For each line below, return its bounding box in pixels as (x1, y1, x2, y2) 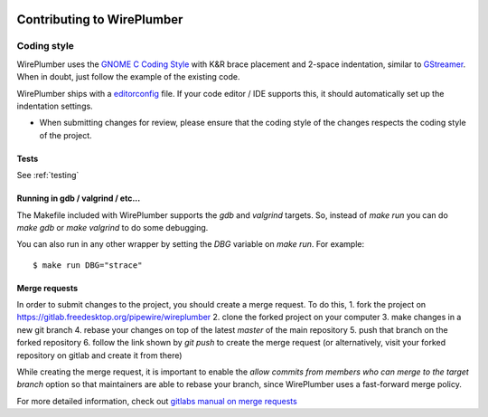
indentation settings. (16, 100, 94, 111)
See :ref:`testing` (16, 170, 80, 181)
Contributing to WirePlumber (16, 12, 183, 27)
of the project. (39, 129, 92, 140)
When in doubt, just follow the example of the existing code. (16, 71, 240, 82)
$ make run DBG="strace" (33, 260, 143, 270)
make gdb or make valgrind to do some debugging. (16, 222, 209, 232)
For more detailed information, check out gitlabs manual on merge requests (16, 395, 297, 406)
